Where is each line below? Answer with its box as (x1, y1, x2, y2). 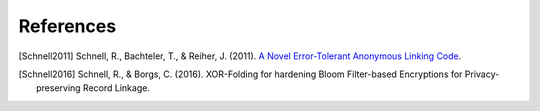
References (18, 15, 117, 37)
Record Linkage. (82, 82, 150, 94)
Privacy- (464, 68, 500, 80)
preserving (36, 82, 81, 94)
